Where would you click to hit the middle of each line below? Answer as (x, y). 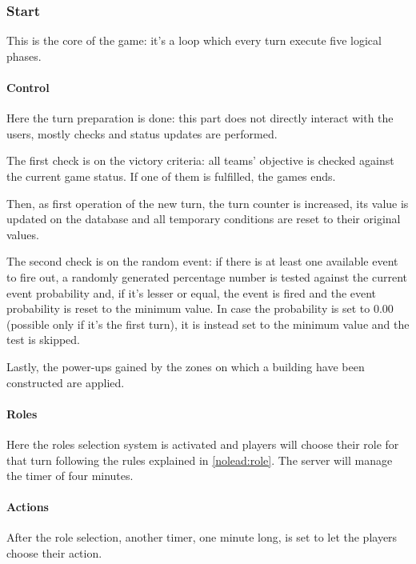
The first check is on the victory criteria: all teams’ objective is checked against (200, 160)
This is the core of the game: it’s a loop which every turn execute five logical (194, 40)
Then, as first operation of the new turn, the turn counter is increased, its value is (208, 203)
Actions (28, 507)
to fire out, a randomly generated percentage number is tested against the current (207, 276)
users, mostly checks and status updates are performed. (142, 133)
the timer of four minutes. (70, 476)
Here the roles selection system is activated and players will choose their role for (203, 444)
